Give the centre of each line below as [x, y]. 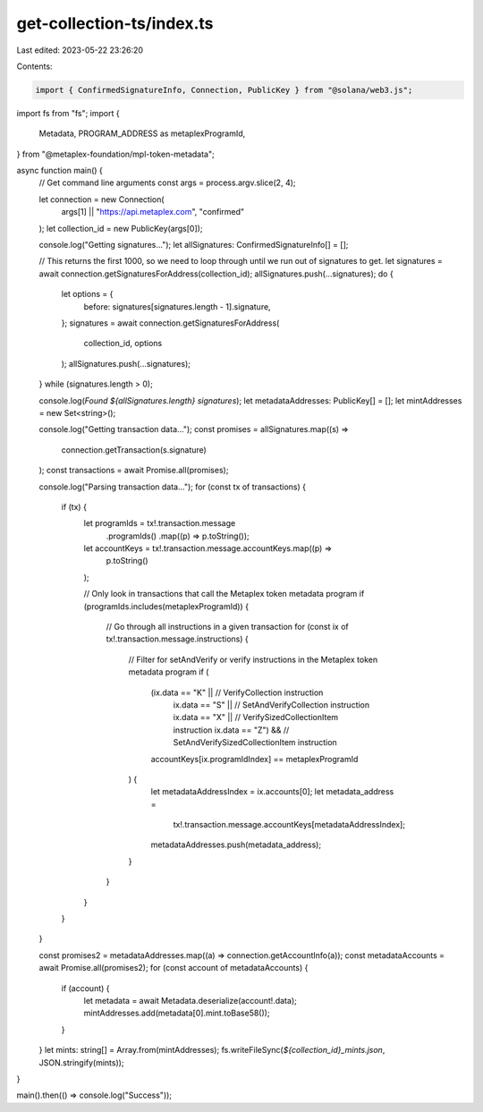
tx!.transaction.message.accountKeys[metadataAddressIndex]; [289, 825]
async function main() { [59, 171]
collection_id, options [123, 344]
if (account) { [86, 988]
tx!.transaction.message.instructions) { [178, 639]
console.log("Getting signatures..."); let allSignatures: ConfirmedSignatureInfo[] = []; [194, 245]
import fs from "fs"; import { [68, 113]
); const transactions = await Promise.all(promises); [134, 471]
